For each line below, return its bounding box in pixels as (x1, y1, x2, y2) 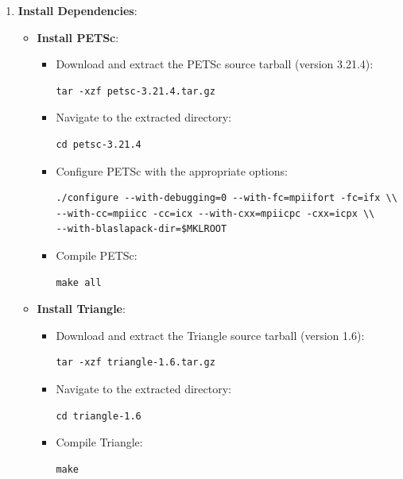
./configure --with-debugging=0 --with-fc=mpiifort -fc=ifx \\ (56, 192, 397, 204)
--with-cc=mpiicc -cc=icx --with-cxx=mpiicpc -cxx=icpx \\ (56, 207, 375, 219)
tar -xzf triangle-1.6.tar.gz (56, 357, 215, 369)
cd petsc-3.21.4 (56, 138, 141, 150)
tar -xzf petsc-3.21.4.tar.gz (56, 85, 215, 97)
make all (56, 276, 102, 288)
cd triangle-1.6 (56, 410, 141, 422)
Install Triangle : (37, 300, 126, 317)
